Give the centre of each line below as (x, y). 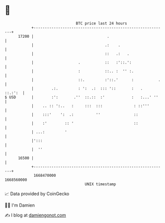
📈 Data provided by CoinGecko (37, 194)
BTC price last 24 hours (101, 23)
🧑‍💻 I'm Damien (20, 205)
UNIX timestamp (100, 184)
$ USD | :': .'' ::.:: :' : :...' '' (82, 97)
